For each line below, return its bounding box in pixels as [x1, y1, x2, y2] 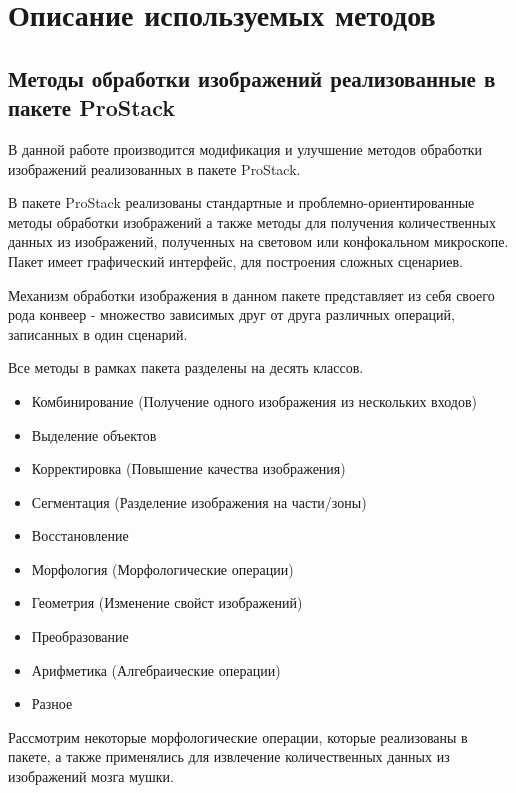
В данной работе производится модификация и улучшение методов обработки [8, 138, 483, 159]
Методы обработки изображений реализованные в [8, 62, 496, 93]
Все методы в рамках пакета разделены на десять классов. [8, 357, 364, 378]
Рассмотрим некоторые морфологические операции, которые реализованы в [8, 726, 468, 747]
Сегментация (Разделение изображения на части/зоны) [31, 491, 367, 512]
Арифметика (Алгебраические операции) [31, 659, 281, 680]
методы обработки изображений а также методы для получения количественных [8, 211, 496, 232]
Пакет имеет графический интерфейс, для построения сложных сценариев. [8, 250, 463, 271]
